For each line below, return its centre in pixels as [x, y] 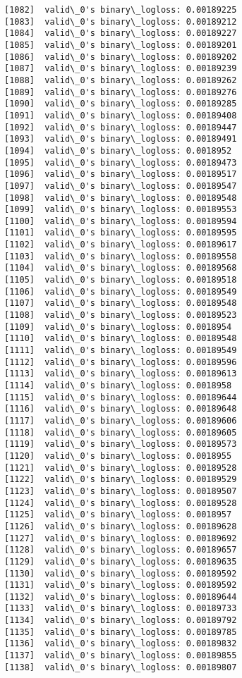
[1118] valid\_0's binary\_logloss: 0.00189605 [121, 432]
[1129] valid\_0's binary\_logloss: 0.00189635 [121, 561]
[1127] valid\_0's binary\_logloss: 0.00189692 [121, 538]
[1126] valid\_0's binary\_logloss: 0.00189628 [121, 526]
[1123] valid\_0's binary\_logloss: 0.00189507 [121, 491]
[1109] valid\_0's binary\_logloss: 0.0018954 [118, 327]
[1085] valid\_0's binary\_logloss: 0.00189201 [121, 45]
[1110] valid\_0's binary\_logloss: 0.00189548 [121, 339]
